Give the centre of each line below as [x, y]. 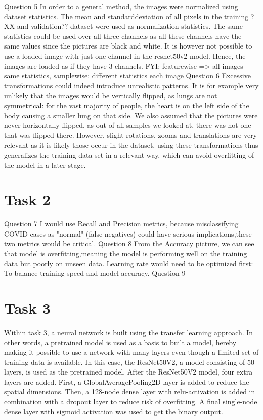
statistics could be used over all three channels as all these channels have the [123, 36]
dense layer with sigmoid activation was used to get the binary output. [114, 411]
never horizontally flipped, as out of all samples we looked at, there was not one [128, 125]
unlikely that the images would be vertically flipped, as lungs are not [111, 95]
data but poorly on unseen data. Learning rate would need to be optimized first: [129, 263]
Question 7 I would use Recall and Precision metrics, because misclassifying [121, 224]
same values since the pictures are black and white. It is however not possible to [128, 46]
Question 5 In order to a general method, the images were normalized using [121, 6]
